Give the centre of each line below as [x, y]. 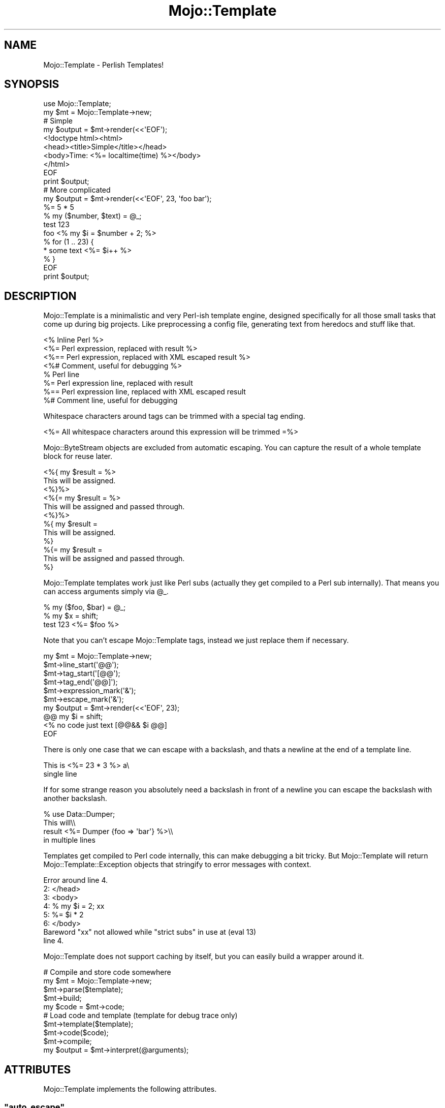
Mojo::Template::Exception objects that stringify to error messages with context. [177, 865]
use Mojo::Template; [77, 104]
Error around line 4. [76, 880]
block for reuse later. [78, 456]
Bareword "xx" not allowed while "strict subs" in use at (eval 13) [150, 932]
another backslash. [75, 798]
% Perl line [61, 375]
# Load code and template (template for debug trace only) [140, 1015]
